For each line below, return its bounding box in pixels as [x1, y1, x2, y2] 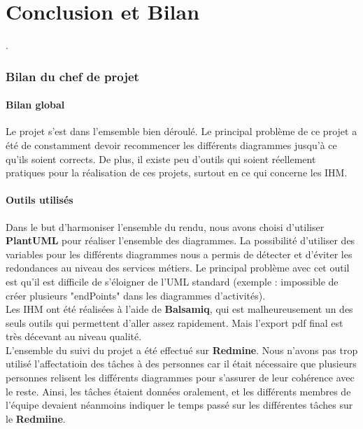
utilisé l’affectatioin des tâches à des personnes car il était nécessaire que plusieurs [6, 356, 357, 371]
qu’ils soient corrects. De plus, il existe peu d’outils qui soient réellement [6, 151, 316, 166]
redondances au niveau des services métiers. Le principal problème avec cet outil [6, 260, 350, 275]
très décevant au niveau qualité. [6, 329, 142, 344]
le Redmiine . [6, 411, 66, 426]
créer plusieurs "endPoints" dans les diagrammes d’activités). [6, 288, 266, 302]
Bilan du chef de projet [6, 67, 139, 85]
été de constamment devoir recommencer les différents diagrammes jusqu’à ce [6, 137, 337, 152]
